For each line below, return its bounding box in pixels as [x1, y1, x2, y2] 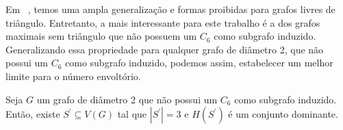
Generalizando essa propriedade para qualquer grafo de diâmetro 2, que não [5, 42, 324, 56]
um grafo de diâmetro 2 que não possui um [36, 92, 218, 106]
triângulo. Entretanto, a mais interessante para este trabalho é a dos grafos [5, 15, 320, 29]
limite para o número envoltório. [5, 68, 141, 83]
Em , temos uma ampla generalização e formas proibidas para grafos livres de [5, 2, 335, 16]
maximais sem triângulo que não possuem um [5, 29, 197, 43]
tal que [117, 107, 147, 121]
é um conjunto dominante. [228, 107, 338, 121]
